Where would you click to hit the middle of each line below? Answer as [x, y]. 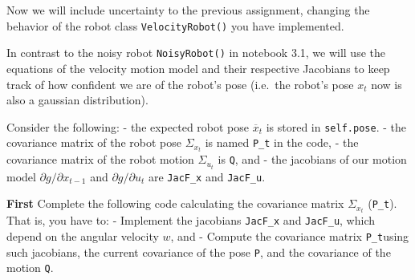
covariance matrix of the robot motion [100, 159]
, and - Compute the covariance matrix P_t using [290, 235]
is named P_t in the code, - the [282, 142]
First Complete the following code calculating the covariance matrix [175, 203]
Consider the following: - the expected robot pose [128, 126]
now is [387, 84]
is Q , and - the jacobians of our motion [312, 159]
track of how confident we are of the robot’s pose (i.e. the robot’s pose [180, 84]
